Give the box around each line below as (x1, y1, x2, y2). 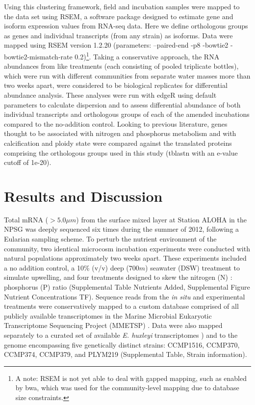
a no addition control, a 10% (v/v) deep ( (4, 262, 129, 272)
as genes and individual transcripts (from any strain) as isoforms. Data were (4, 30, 233, 40)
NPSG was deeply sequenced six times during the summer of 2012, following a (4, 224, 239, 234)
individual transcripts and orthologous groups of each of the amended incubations (4, 109, 250, 119)
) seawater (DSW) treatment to (145, 262, 240, 272)
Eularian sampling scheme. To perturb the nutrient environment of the (4, 234, 217, 244)
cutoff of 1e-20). (4, 157, 51, 167)
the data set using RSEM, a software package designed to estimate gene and (4, 11, 233, 21)
